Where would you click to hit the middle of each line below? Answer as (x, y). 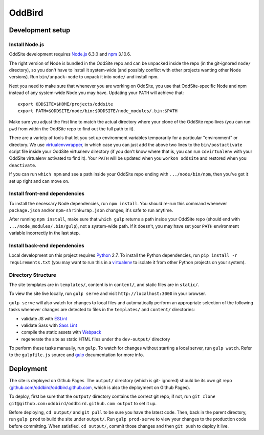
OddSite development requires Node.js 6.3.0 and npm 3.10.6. (70, 54)
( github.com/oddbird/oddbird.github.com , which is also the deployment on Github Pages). (100, 387)
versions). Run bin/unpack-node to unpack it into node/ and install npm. (84, 77)
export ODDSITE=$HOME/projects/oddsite (66, 104)
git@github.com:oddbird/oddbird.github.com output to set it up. (83, 403)
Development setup (40, 30)
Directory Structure (33, 275)
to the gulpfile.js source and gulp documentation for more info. (77, 355)
